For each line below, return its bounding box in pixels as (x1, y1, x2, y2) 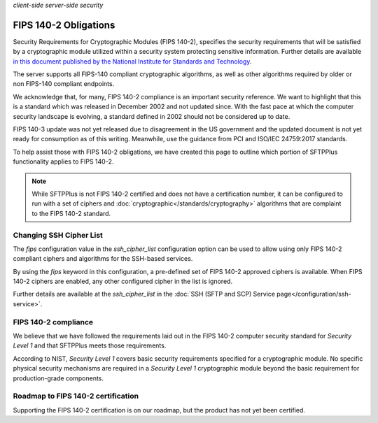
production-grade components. (13, 374, 104, 382)
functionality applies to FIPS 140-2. (13, 157, 114, 166)
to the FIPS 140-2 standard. (31, 209, 111, 217)
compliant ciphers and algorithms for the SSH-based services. (13, 254, 193, 263)
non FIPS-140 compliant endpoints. (13, 80, 115, 88)
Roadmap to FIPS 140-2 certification (13, 392, 139, 401)
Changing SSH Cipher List (13, 230, 103, 240)
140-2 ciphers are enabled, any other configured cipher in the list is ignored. (13, 277, 233, 286)
